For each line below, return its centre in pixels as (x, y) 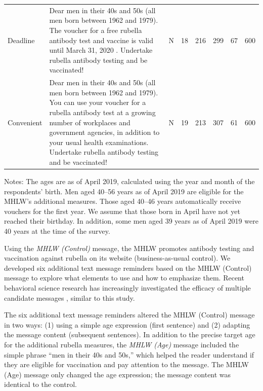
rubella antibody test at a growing (102, 112)
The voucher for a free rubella (96, 30)
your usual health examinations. (99, 142)
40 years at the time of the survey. (57, 230)
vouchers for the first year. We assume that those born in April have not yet (122, 211)
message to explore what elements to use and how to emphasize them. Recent (124, 278)
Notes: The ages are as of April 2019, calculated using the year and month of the (129, 181)
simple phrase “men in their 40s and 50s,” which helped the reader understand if (129, 354)
